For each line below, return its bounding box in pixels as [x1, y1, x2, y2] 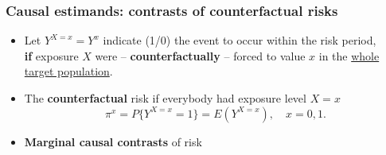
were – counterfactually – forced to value [95, 47, 306, 64]
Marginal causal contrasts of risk [24, 133, 202, 149]
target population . [24, 63, 113, 79]
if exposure [24, 47, 79, 64]
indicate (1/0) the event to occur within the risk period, [103, 32, 376, 48]
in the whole [318, 47, 380, 64]
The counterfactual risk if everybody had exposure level [24, 90, 306, 106]
